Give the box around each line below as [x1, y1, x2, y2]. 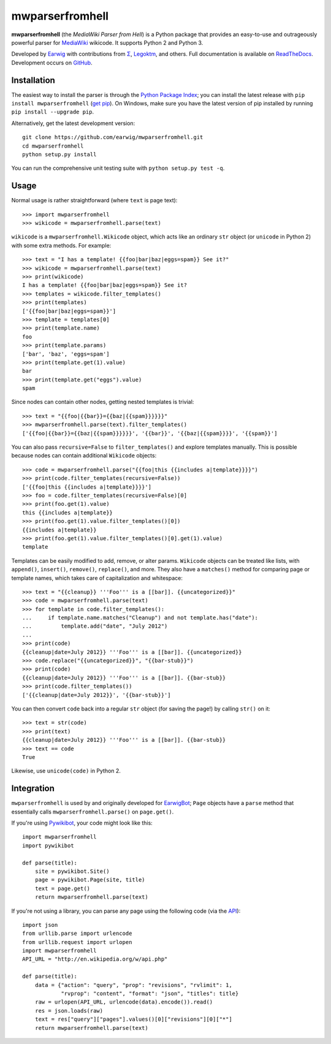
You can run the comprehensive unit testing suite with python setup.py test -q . [11, 164, 225, 172]
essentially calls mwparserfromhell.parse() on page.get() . [11, 808, 174, 815]
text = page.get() [34, 885, 91, 892]
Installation [11, 75, 55, 85]
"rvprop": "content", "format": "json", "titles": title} [61, 990, 239, 997]
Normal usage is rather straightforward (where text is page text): [11, 197, 178, 204]
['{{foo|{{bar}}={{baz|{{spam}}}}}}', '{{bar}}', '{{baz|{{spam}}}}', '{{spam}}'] [22, 430, 278, 436]
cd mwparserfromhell [22, 142, 84, 150]
